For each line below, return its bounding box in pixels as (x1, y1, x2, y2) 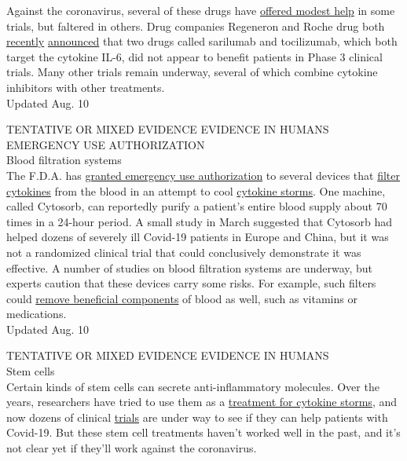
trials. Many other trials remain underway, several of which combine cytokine (6, 64, 378, 80)
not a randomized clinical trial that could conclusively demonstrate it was (6, 243, 361, 260)
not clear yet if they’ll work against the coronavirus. (6, 440, 257, 456)
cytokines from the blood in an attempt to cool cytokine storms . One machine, (6, 182, 386, 199)
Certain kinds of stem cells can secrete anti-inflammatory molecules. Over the (6, 378, 379, 394)
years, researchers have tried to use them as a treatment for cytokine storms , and (6, 393, 398, 410)
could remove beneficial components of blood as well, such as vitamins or (6, 290, 357, 306)
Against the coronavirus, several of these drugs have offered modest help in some (6, 2, 395, 18)
